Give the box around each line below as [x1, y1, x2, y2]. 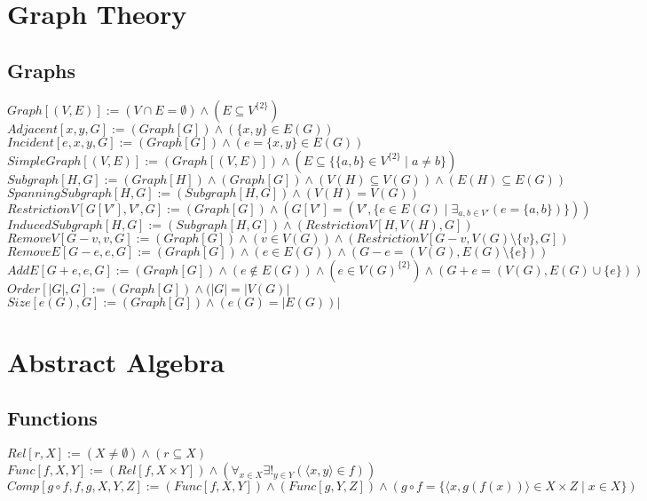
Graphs [7, 56, 76, 83]
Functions [7, 404, 98, 432]
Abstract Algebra [7, 343, 225, 379]
